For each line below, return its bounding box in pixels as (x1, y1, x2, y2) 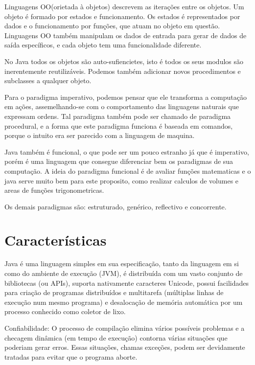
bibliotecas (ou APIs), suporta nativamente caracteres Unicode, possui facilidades (4, 277, 249, 288)
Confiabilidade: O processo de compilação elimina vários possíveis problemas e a (4, 322, 245, 333)
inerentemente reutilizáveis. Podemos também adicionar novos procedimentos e (4, 66, 241, 76)
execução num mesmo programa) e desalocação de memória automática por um (4, 297, 243, 307)
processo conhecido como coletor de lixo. (4, 306, 126, 317)
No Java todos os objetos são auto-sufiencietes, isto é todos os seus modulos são (4, 56, 243, 66)
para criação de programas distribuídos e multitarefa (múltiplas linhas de (4, 287, 224, 297)
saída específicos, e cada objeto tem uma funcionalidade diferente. (4, 40, 202, 50)
